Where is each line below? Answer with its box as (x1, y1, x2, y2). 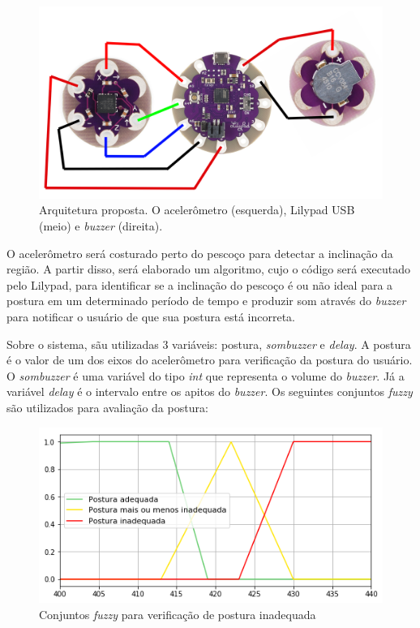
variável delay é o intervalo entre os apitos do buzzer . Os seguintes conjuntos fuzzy (6, 383, 413, 400)
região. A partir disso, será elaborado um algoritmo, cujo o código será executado (6, 260, 410, 277)
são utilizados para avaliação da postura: (6, 398, 208, 415)
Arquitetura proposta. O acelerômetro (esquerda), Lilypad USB (39, 201, 355, 218)
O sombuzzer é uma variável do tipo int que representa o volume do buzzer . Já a (6, 367, 405, 384)
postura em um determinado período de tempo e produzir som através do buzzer (6, 292, 406, 309)
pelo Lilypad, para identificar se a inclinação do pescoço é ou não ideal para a (6, 276, 393, 293)
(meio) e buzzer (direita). (39, 217, 163, 234)
